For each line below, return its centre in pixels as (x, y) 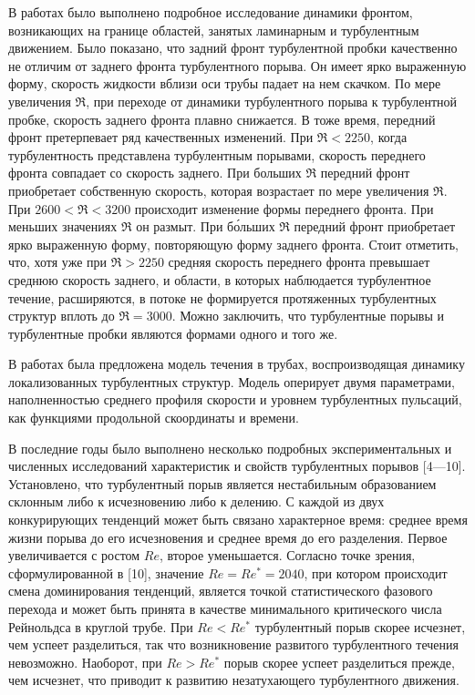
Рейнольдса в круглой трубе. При (101, 626)
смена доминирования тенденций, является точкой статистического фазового (221, 591)
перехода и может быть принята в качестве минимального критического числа (225, 608)
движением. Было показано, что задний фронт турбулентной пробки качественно (233, 48)
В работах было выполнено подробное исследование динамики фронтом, (211, 12)
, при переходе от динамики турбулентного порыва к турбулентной (272, 101)
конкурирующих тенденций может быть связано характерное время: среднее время (238, 520)
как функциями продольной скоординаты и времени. (154, 418)
